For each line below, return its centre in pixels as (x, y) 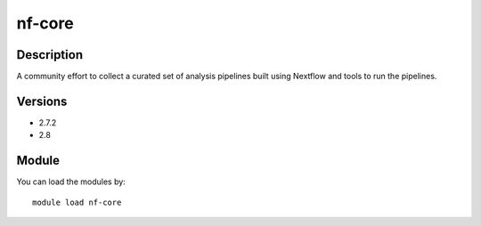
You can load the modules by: (71, 182)
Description (50, 55)
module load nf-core (77, 202)
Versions (42, 101)
